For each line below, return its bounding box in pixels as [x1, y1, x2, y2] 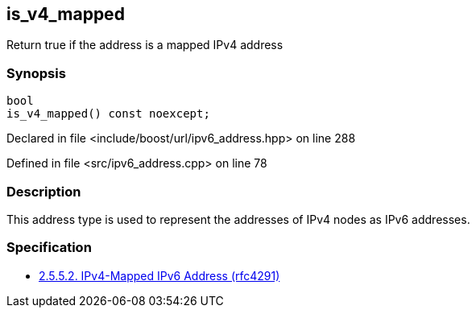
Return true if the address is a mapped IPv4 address [6, 38, 284, 52]
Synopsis [6, 64, 66, 81]
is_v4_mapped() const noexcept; [6, 107, 210, 121]
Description [6, 183, 81, 200]
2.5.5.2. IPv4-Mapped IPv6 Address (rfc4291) [39, 268, 280, 283]
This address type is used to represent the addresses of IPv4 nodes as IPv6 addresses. [6, 212, 470, 226]
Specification [6, 239, 92, 256]
